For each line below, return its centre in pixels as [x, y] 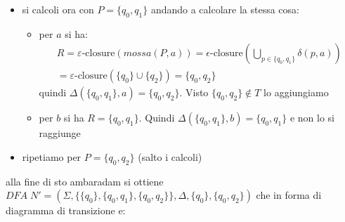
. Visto [194, 92]
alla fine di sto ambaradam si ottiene [85, 181]
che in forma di [289, 195]
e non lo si [312, 118]
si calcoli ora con [58, 9]
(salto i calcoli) [170, 157]
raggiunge [60, 133]
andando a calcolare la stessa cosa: [225, 9]
